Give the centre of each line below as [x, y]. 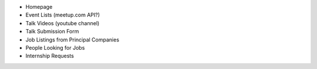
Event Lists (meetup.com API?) [63, 15]
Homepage [39, 7]
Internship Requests [50, 56]
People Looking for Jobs [55, 47]
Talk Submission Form [52, 32]
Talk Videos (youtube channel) [63, 23]
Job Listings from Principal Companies [72, 39]
